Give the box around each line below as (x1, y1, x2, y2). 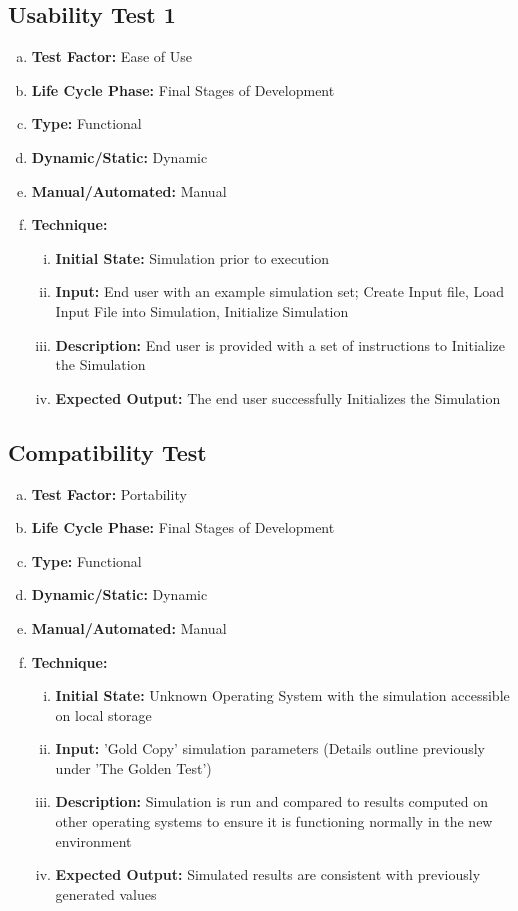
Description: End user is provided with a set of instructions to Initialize (55, 334, 506, 355)
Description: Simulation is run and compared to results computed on (55, 791, 488, 812)
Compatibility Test (8, 436, 207, 467)
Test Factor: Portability (31, 483, 187, 504)
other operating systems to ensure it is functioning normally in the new (55, 811, 493, 832)
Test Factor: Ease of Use (31, 46, 192, 67)
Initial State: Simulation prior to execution (55, 247, 330, 268)
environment (55, 830, 132, 851)
